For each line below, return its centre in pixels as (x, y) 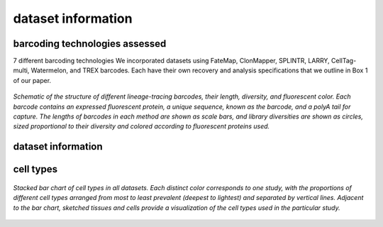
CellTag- (344, 61)
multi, (21, 70)
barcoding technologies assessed (90, 44)
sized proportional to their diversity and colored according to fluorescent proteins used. (141, 126)
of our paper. (32, 80)
